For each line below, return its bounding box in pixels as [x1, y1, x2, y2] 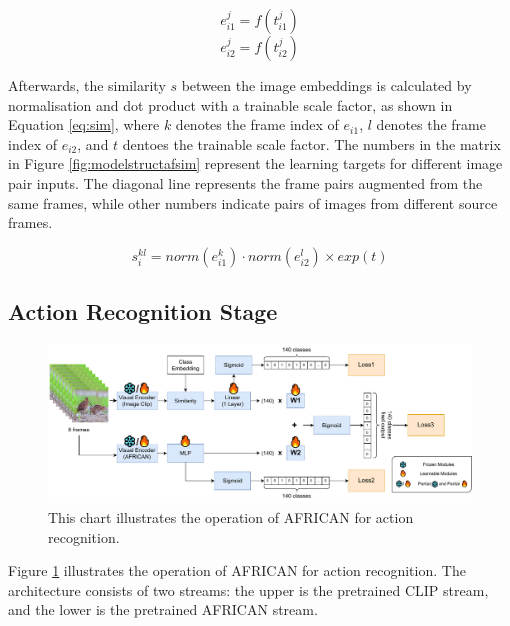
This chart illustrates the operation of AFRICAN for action [48, 506, 414, 527]
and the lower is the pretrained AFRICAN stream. [8, 599, 318, 620]
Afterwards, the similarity [8, 75, 166, 95]
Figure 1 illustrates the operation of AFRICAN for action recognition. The [8, 560, 466, 581]
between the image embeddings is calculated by [181, 75, 472, 95]
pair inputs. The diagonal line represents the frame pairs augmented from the [8, 172, 483, 193]
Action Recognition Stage [8, 296, 278, 327]
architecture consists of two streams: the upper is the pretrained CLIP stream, [8, 579, 489, 600]
